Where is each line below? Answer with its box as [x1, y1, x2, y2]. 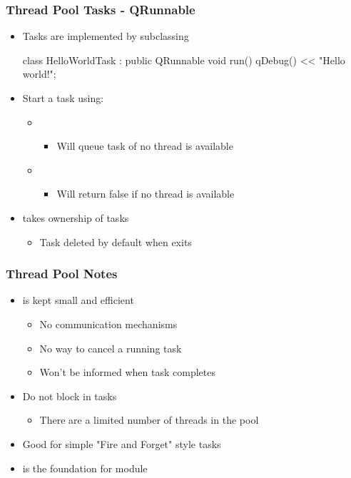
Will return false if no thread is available [56, 186, 235, 201]
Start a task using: [22, 91, 104, 105]
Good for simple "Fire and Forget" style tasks [22, 436, 221, 451]
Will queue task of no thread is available [56, 138, 233, 153]
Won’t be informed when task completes [39, 365, 215, 380]
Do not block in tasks [22, 388, 117, 403]
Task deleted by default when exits [39, 234, 192, 249]
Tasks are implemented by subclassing [22, 29, 189, 44]
